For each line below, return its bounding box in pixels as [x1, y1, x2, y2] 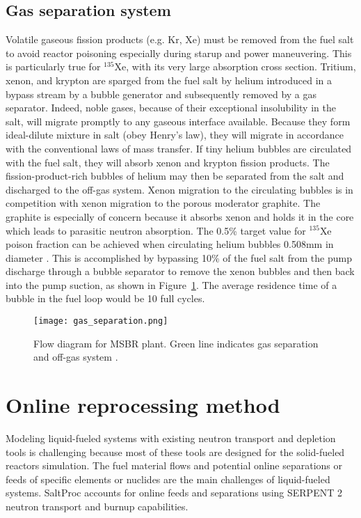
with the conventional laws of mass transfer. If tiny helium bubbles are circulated [6, 141, 352, 155]
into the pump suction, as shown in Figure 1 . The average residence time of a [6, 277, 337, 292]
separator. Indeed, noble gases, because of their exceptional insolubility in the [6, 100, 336, 115]
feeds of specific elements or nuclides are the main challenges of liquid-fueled [6, 471, 330, 486]
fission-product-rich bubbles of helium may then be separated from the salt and [6, 168, 344, 183]
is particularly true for [6, 59, 101, 74]
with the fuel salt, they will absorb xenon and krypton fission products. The [6, 155, 330, 169]
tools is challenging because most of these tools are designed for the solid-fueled [6, 444, 345, 459]
